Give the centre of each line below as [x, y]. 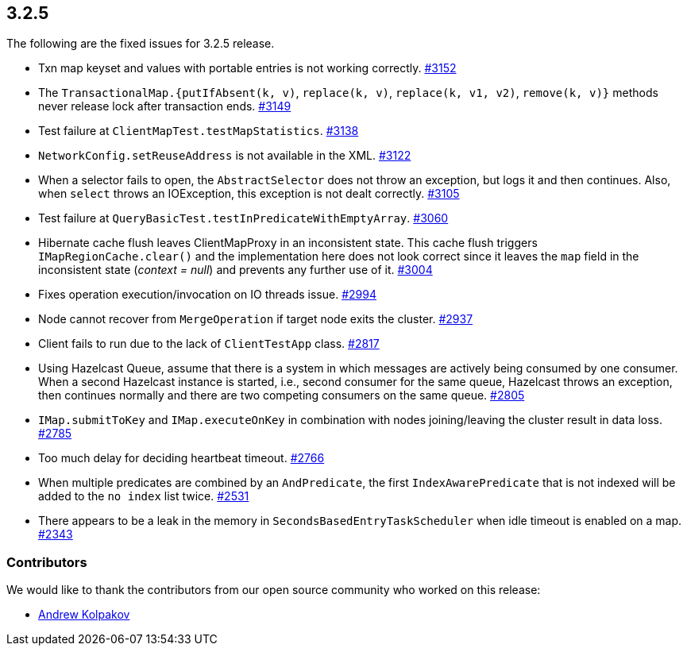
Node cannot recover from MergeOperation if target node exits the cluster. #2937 [256, 319]
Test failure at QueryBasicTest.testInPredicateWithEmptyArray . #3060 [243, 218]
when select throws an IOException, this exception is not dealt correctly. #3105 [249, 194]
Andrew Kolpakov [84, 615]
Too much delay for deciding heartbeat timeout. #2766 [181, 458]
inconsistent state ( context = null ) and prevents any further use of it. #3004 [235, 270]
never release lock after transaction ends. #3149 [165, 106]
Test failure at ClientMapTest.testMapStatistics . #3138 [199, 131]
